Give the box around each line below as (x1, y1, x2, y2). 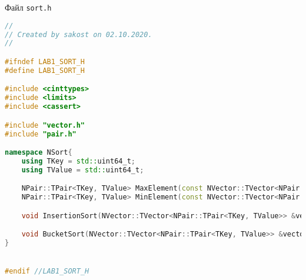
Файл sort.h (5, 1, 52, 13)
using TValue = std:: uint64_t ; (21, 165, 144, 174)
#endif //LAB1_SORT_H (5, 267, 89, 276)
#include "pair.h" (5, 129, 76, 138)
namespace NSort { (5, 148, 72, 157)
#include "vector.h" (5, 121, 85, 129)
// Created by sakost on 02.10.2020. (5, 30, 152, 39)
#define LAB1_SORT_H (5, 66, 85, 75)
